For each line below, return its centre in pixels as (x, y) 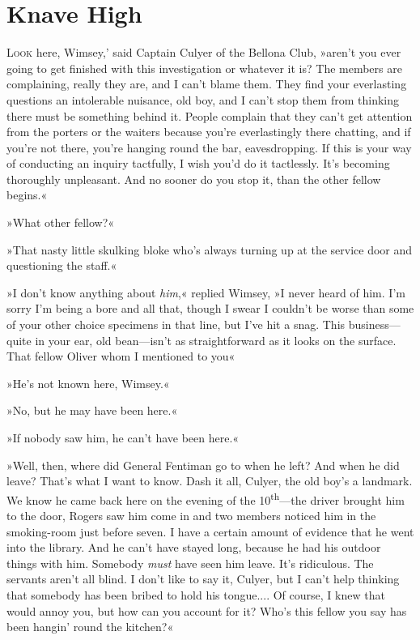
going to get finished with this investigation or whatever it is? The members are (204, 68)
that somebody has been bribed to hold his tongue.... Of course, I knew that (196, 595)
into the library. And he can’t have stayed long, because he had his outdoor (194, 547)
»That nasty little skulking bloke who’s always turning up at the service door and (210, 249)
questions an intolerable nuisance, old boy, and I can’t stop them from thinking (203, 99)
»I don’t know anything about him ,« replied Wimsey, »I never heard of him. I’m (206, 292)
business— (374, 324)
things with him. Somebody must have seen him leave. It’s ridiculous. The (190, 563)
